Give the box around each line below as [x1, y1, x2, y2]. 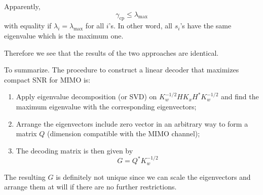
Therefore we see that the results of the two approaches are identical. [4, 47, 219, 58]
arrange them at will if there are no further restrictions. [4, 181, 177, 192]
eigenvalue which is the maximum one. [4, 30, 124, 41]
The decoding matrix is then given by [16, 145, 133, 155]
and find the [221, 91, 259, 102]
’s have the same [180, 20, 232, 31]
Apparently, [4, 1, 41, 11]
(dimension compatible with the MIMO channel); [47, 128, 200, 139]
